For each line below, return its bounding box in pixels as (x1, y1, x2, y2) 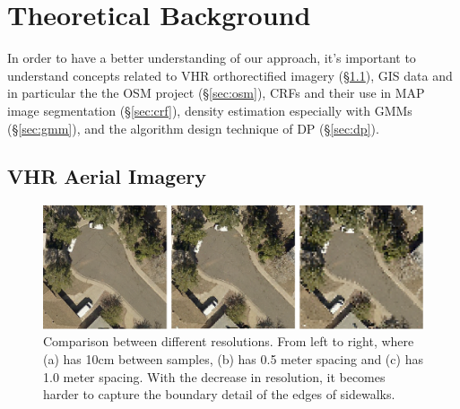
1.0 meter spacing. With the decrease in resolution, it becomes (43, 367, 386, 386)
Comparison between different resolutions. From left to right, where (43, 332, 414, 351)
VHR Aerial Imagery (7, 162, 206, 190)
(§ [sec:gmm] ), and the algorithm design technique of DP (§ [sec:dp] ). (7, 118, 379, 137)
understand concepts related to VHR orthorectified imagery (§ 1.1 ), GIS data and (7, 65, 453, 84)
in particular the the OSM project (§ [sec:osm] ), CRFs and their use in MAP (7, 83, 425, 102)
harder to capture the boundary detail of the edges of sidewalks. (43, 385, 395, 404)
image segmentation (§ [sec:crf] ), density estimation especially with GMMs (7, 100, 412, 119)
